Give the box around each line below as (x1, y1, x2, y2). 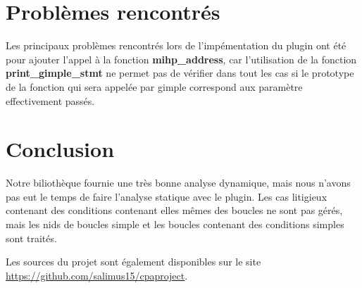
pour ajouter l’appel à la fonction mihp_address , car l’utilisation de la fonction (6, 51, 357, 66)
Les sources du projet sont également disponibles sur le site (6, 254, 261, 269)
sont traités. (6, 230, 57, 245)
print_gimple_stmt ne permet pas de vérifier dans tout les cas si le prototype (6, 65, 354, 80)
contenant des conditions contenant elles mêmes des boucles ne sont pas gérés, (6, 203, 343, 218)
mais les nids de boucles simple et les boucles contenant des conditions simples (6, 217, 344, 231)
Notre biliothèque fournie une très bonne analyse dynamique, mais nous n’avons (6, 175, 351, 190)
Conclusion (6, 134, 115, 163)
